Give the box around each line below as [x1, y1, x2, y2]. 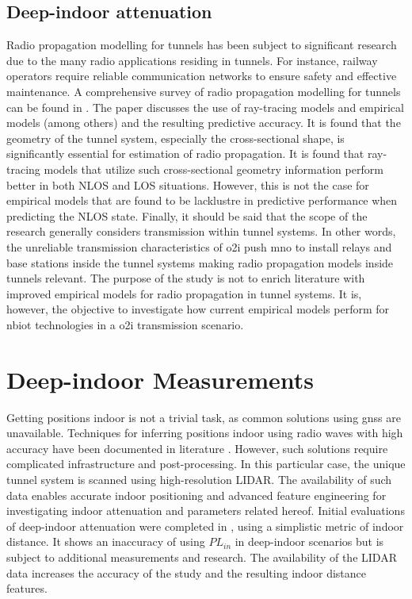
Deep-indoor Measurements [6, 363, 315, 395]
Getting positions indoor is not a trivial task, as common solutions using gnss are [6, 409, 402, 425]
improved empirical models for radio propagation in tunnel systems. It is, [6, 285, 362, 301]
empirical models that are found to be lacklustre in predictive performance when [6, 192, 398, 209]
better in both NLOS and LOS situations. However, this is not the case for [6, 176, 369, 193]
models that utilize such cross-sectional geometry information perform [44, 160, 383, 177]
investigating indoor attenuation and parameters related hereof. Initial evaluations [6, 502, 405, 519]
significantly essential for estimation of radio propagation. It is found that [6, 145, 364, 162]
